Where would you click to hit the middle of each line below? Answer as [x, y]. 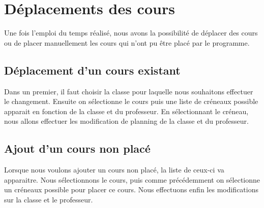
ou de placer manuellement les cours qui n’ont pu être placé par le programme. [127, 42]
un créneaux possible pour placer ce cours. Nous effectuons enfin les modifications [131, 189]
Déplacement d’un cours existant [92, 70]
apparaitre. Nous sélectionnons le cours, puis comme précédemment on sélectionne [132, 179]
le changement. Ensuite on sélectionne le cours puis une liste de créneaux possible [131, 101]
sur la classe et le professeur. [49, 199]
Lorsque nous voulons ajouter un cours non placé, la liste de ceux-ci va [114, 170]
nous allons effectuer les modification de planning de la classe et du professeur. [126, 121]
